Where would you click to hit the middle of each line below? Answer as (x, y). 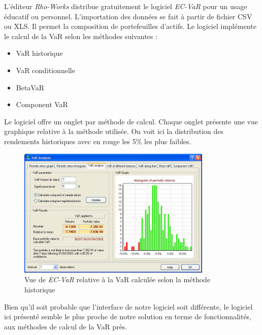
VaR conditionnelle (45, 70)
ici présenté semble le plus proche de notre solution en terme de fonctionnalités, (128, 316)
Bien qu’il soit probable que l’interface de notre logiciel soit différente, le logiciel (128, 306)
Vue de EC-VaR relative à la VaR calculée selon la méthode (118, 279)
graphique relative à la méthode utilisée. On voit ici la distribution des (114, 131)
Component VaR (42, 104)
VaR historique (39, 53)
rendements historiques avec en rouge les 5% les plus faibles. (98, 141)
